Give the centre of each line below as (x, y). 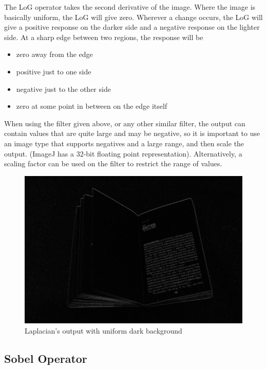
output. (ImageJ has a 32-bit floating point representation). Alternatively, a (123, 153)
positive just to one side (54, 71)
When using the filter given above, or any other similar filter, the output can (125, 123)
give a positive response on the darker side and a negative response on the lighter (132, 27)
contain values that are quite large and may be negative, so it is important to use (132, 133)
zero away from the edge (54, 54)
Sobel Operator (46, 358)
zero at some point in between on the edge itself (92, 106)
